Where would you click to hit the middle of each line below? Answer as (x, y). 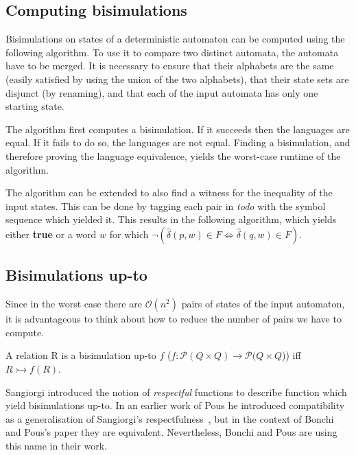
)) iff (291, 355)
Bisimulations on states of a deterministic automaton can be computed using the (175, 39)
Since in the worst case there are (74, 304)
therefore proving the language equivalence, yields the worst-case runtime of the (173, 155)
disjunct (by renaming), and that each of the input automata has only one (162, 92)
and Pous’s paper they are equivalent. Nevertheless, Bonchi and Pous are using (171, 432)
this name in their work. (56, 445)
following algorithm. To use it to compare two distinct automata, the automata (172, 52)
